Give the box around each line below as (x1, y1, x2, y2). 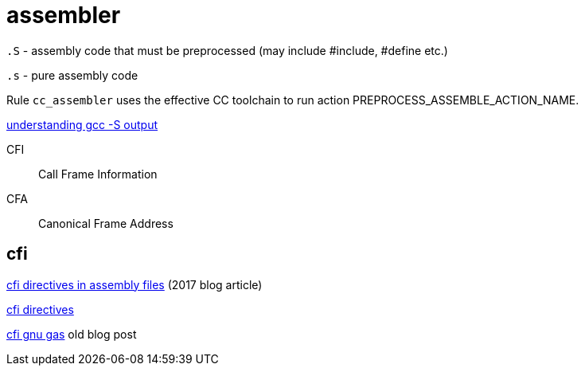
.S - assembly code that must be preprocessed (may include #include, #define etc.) (6, 43, 448, 57)
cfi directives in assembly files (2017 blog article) (6, 277, 263, 292)
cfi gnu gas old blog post (6, 327, 137, 341)
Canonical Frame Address (38, 216, 174, 230)
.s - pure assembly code (6, 68, 138, 82)
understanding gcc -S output (6, 117, 158, 131)
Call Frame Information (38, 166, 158, 181)
